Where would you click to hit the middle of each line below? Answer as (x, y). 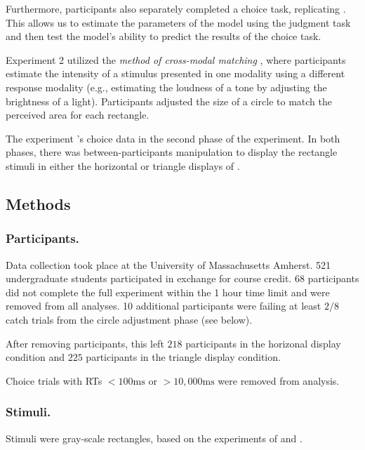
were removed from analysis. (279, 380)
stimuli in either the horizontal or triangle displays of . (123, 165)
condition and (35, 357)
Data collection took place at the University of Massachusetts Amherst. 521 (168, 264)
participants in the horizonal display (263, 343)
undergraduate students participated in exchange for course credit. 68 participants (182, 278)
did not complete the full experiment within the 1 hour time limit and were (168, 292)
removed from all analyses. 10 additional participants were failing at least (164, 306)
